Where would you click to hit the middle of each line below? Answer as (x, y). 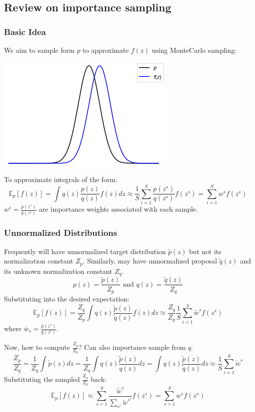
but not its (205, 251)
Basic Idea (25, 31)
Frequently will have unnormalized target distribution (85, 251)
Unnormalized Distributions (61, 233)
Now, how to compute (37, 347)
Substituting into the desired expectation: (67, 298)
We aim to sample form (39, 50)
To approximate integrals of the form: (61, 179)
